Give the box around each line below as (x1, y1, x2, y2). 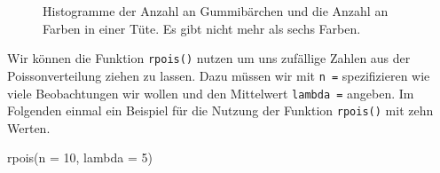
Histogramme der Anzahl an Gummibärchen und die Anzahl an (43, 2, 389, 20)
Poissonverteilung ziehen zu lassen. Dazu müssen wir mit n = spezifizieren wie (7, 66, 430, 84)
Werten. (7, 118, 51, 137)
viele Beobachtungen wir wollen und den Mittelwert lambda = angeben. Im (7, 83, 414, 102)
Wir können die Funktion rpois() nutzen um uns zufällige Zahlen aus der (7, 49, 411, 67)
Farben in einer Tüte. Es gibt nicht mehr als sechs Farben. (43, 19, 361, 37)
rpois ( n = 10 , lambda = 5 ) (7, 148, 153, 167)
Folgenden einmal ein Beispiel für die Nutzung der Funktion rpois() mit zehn (7, 101, 434, 120)
